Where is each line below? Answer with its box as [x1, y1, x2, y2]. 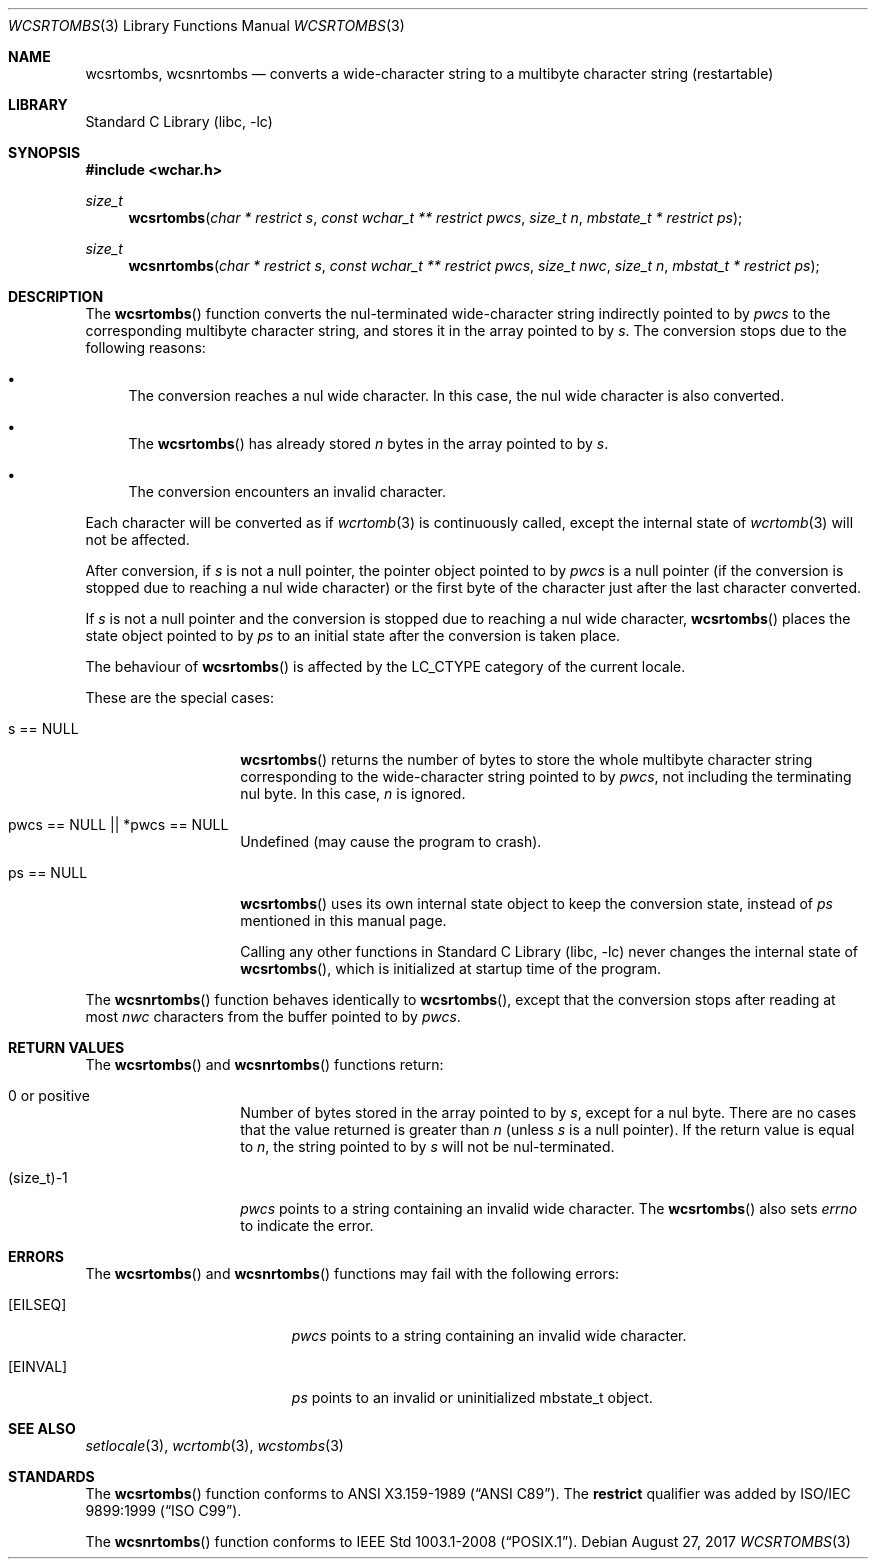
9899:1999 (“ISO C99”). [85, 1502, 242, 1519]
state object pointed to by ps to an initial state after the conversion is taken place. [85, 627, 621, 644]
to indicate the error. [240, 1217, 374, 1234]
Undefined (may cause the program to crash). [240, 833, 542, 850]
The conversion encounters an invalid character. [128, 483, 447, 500]
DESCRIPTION [8, 288, 104, 305]
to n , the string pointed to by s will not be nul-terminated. [240, 1138, 615, 1155]
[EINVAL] [8, 1358, 68, 1375]
